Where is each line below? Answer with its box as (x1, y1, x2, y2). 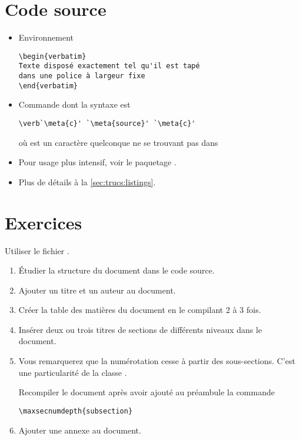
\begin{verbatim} (18, 52, 86, 61)
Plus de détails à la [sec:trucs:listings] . (18, 175, 156, 188)
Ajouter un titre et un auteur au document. (18, 284, 176, 296)
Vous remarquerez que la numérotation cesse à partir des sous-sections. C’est (18, 355, 296, 367)
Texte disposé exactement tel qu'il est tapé (18, 62, 200, 71)
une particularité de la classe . (18, 366, 127, 378)
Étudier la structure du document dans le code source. (18, 264, 215, 276)
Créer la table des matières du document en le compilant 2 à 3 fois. (18, 304, 261, 316)
